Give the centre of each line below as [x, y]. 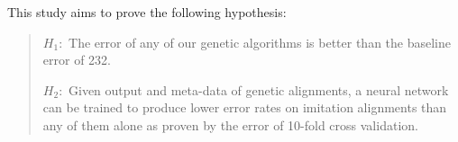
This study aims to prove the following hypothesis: [147, 12]
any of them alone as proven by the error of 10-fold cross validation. [230, 124]
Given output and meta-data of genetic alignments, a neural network [259, 89]
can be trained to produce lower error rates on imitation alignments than [245, 107]
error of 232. [77, 60]
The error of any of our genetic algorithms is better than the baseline [260, 42]
